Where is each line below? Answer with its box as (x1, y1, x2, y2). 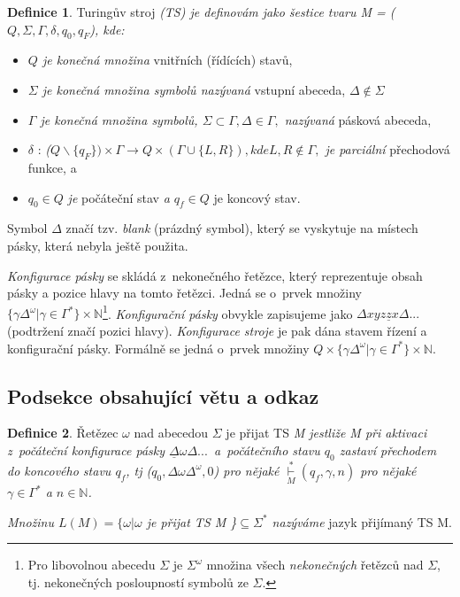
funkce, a (27, 158, 77, 176)
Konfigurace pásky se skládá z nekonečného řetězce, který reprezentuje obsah (7, 266, 423, 284)
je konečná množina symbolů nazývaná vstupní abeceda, (42, 80, 346, 98)
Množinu (7, 512, 54, 531)
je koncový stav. (213, 188, 301, 206)
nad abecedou (134, 423, 209, 442)
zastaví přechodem (339, 440, 437, 459)
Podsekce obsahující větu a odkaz (7, 382, 319, 409)
